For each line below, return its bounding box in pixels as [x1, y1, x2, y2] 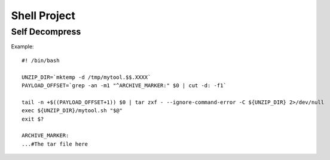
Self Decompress [11, 26, 81, 37]
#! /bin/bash [22, 57, 60, 64]
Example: [11, 43, 34, 50]
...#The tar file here [22, 140, 88, 147]
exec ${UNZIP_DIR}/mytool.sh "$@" [22, 107, 123, 114]
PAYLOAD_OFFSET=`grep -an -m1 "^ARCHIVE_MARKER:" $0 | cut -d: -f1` [22, 82, 227, 89]
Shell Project [11, 9, 76, 22]
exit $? [22, 115, 44, 122]
